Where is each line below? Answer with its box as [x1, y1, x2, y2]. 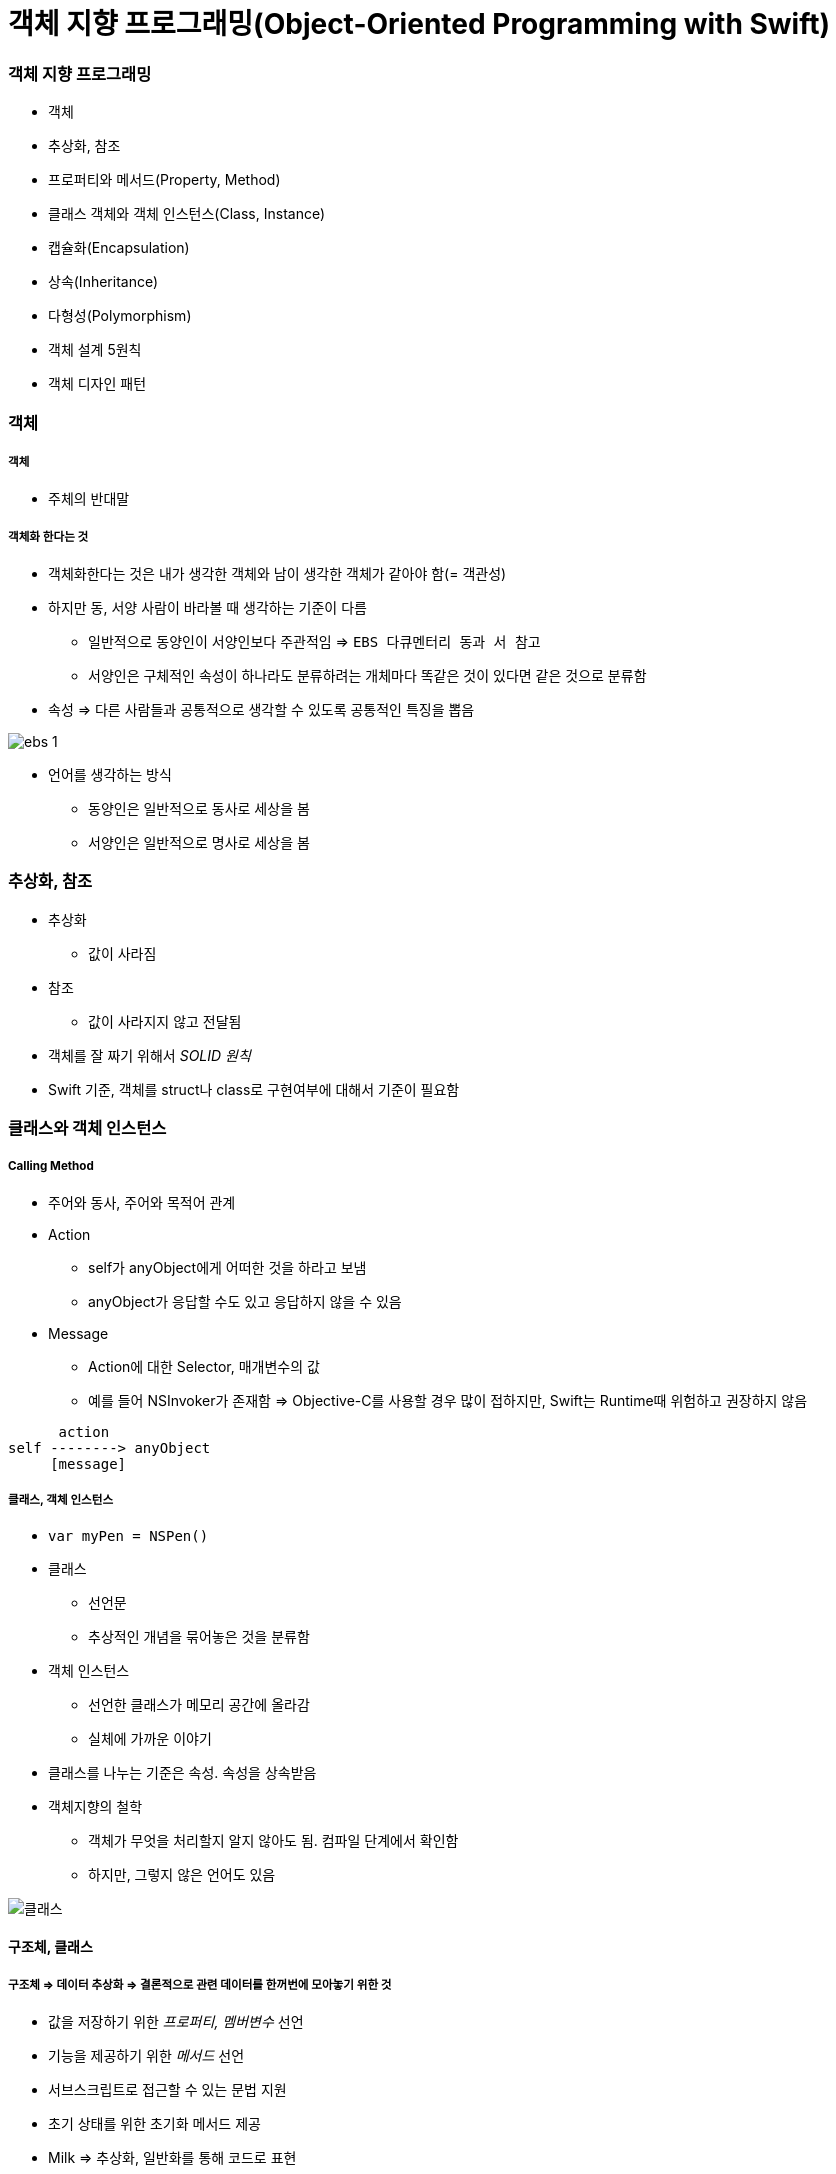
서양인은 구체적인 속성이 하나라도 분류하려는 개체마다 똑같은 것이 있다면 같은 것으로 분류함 [88, 667, 647, 685]
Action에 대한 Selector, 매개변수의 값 [88, 1357, 320, 1375]
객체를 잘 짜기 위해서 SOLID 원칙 [48, 1046, 251, 1064]
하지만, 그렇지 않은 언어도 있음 [88, 1865, 276, 1883]
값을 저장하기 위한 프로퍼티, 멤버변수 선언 [48, 2013, 304, 2031]
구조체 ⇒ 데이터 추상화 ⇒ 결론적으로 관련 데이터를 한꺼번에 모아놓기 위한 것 [8, 1977, 392, 1992]
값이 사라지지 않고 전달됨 [88, 1012, 242, 1030]
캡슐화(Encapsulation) [48, 239, 190, 257]
